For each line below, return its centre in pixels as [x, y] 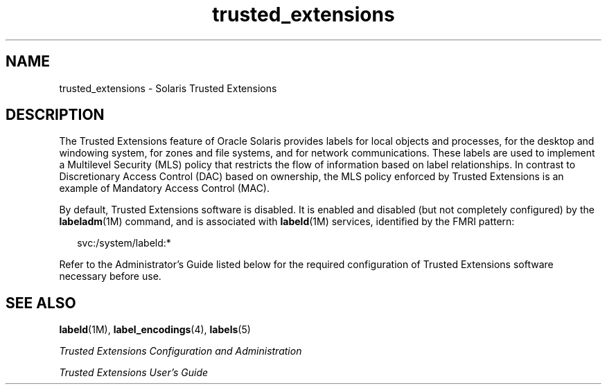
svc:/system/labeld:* [124, 243]
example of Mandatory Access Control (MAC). [164, 188]
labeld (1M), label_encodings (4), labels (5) [155, 330]
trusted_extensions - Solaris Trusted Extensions [168, 88]
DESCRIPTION [55, 115]
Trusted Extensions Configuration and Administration [181, 351]
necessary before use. [110, 276]
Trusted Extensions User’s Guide [134, 373]
